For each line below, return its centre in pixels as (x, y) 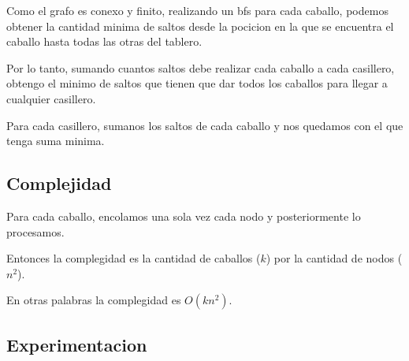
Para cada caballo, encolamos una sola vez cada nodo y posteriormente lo (184, 216)
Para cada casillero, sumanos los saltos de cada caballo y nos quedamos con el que (205, 125)
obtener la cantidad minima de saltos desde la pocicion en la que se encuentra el (200, 26)
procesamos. (35, 231)
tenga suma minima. (56, 141)
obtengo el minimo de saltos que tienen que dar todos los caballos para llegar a (197, 83)
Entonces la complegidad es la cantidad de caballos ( (134, 258)
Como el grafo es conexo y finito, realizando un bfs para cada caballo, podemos (197, 10)
